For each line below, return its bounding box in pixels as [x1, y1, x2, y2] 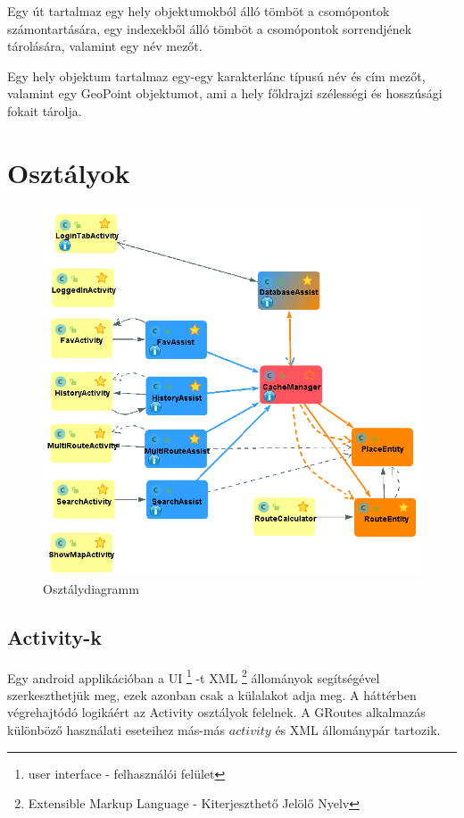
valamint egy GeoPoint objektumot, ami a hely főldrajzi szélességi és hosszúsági [7, 84, 443, 103]
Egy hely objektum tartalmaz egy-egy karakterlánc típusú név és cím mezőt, [7, 66, 426, 85]
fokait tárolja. [7, 101, 82, 120]
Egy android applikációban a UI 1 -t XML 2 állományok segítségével [7, 665, 380, 687]
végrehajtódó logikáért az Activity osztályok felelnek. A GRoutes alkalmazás [7, 703, 426, 722]
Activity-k [7, 622, 103, 650]
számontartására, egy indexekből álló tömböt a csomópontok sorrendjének [7, 19, 412, 38]
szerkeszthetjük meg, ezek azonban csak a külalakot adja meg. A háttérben [7, 685, 417, 704]
